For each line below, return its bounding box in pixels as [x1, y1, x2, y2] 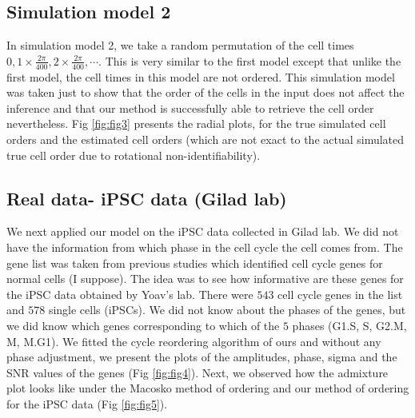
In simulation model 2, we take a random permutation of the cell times [6, 37, 354, 54]
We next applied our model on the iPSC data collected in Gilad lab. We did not [6, 223, 399, 240]
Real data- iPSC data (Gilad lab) [6, 185, 287, 210]
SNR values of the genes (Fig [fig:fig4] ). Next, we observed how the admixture [6, 364, 389, 380]
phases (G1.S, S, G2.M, [292, 316, 407, 333]
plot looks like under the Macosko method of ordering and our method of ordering [6, 380, 409, 396]
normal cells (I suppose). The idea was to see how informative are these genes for [6, 270, 404, 287]
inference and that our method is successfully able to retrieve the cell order [6, 99, 374, 116]
